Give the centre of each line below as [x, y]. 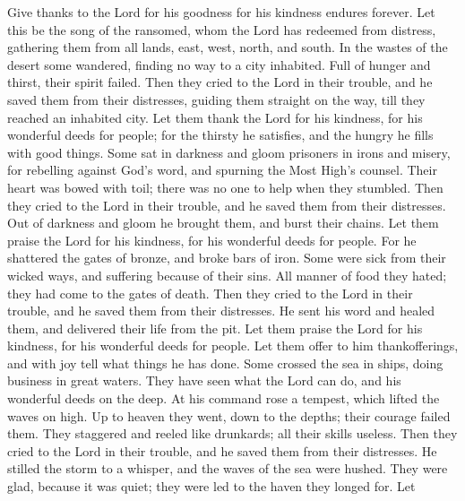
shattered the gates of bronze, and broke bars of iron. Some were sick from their [227, 258]
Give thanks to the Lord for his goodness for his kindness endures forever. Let [221, 12]
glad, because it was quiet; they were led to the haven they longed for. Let [211, 486]
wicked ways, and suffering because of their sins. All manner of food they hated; [227, 275]
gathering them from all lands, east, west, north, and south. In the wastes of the [228, 47]
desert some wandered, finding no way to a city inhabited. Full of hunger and [219, 64]
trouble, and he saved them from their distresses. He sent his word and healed [221, 311]
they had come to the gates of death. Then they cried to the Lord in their [210, 293]
